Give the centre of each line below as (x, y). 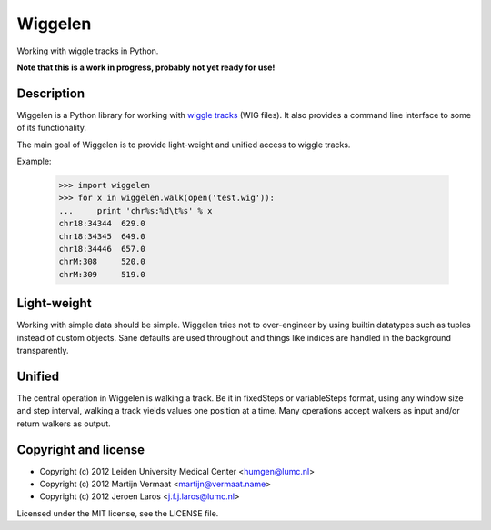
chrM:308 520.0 (102, 262)
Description (51, 93)
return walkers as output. (64, 424)
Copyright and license (81, 450)
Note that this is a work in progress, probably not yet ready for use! (146, 67)
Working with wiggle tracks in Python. (88, 51)
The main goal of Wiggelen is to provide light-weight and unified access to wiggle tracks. (184, 145)
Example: (34, 161)
